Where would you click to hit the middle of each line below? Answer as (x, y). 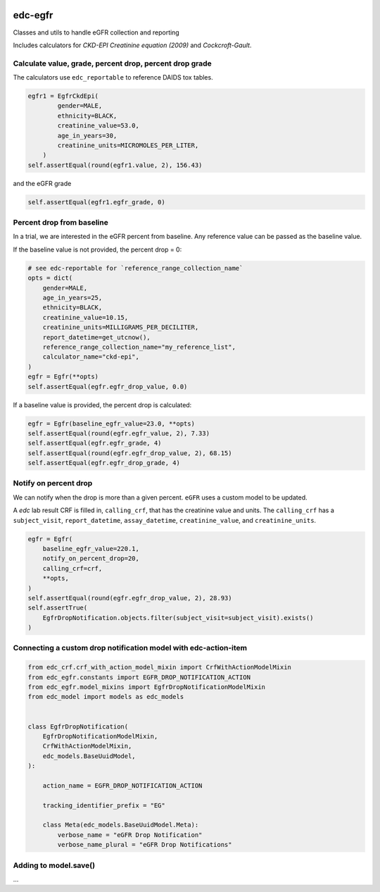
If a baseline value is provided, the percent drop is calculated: (102, 404)
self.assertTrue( (58, 608)
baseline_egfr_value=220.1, (91, 549)
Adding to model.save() (54, 865)
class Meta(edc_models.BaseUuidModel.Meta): (121, 825)
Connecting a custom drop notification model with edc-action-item (130, 648)
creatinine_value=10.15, (85, 317)
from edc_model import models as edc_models (106, 697)
